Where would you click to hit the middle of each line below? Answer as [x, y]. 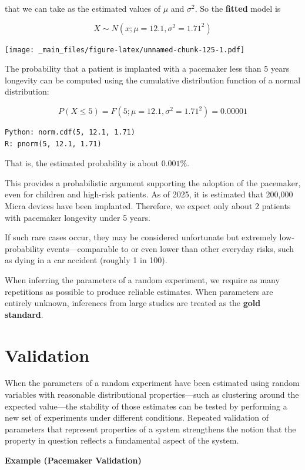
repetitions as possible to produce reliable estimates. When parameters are [139, 291]
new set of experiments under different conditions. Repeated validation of [137, 417]
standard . [24, 314]
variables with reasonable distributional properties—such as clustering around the [152, 395]
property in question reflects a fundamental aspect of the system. [122, 440]
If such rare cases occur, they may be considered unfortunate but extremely [141, 237]
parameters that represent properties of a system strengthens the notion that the [150, 429]
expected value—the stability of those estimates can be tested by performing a [146, 406]
